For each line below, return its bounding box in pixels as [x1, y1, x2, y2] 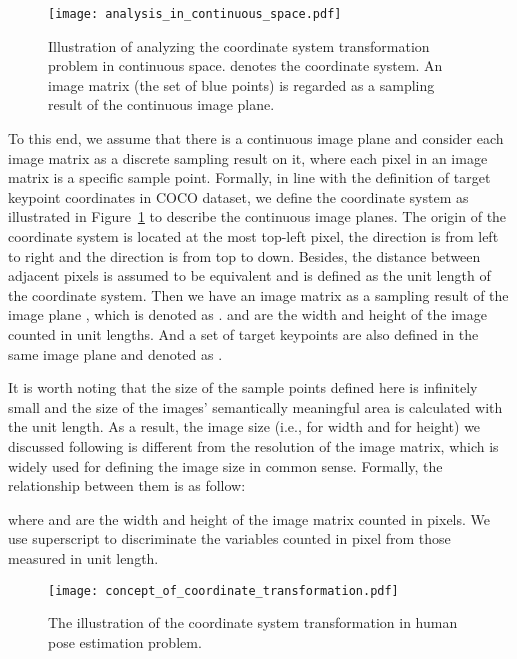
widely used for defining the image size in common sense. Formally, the [8, 455, 443, 476]
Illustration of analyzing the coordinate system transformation [48, 35, 430, 56]
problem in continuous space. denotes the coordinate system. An [48, 55, 443, 76]
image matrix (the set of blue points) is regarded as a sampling [48, 74, 435, 95]
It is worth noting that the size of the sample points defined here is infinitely [8, 377, 478, 398]
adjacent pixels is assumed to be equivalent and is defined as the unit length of [8, 265, 491, 286]
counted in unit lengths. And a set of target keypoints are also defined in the [8, 323, 479, 344]
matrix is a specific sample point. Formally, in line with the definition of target [8, 167, 491, 188]
